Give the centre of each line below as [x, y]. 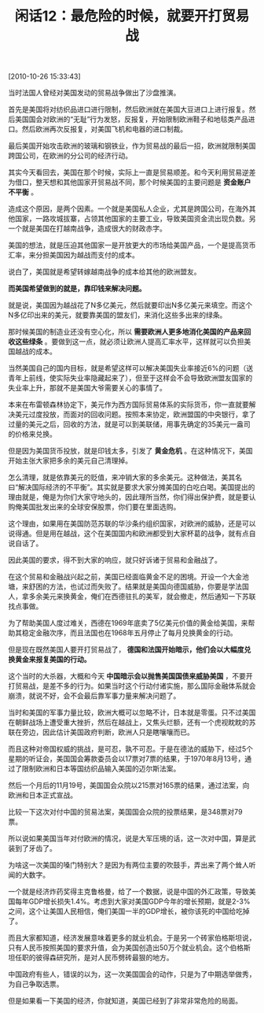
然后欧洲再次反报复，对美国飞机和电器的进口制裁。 [104, 129]
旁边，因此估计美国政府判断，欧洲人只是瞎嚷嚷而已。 [108, 732]
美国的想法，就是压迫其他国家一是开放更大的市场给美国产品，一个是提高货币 [132, 246]
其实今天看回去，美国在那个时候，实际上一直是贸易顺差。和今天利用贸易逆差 [132, 172]
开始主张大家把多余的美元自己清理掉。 [70, 460]
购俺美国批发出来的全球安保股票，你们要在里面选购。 [94, 507]
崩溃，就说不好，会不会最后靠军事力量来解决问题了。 [94, 696]
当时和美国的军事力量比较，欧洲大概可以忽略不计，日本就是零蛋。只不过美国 [132, 712]
